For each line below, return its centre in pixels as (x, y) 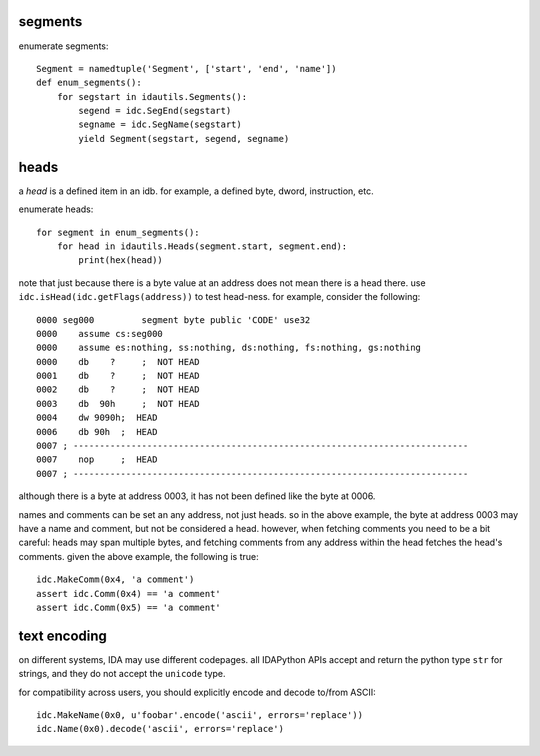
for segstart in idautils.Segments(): (152, 96)
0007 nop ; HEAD (97, 459)
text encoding (62, 635)
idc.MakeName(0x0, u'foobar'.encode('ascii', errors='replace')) (200, 715)
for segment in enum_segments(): (118, 232)
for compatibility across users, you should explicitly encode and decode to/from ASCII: (197, 692)
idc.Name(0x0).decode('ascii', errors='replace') (160, 729)
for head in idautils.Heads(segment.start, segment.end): (202, 246)
